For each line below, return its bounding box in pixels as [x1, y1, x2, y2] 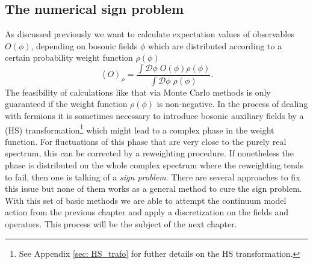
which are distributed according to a [147, 39, 282, 52]
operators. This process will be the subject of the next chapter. [5, 218, 237, 230]
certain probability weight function [5, 51, 133, 64]
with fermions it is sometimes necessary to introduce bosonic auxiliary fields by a [5, 109, 304, 122]
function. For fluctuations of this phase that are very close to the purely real [5, 135, 287, 147]
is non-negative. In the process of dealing [156, 97, 308, 110]
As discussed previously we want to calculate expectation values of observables [5, 28, 294, 40]
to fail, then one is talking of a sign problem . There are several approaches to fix [5, 170, 300, 183]
